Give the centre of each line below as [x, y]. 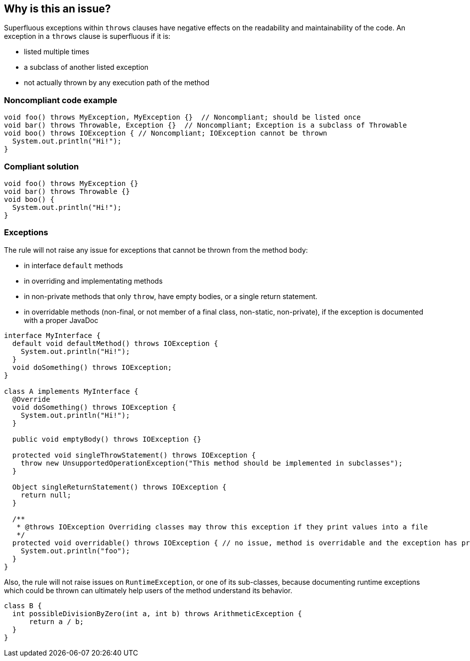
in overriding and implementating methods [93, 281]
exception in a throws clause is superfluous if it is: [87, 36]
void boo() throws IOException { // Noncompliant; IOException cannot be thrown [166, 133]
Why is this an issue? [58, 9]
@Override [31, 399]
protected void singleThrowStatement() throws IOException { [134, 455]
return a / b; [57, 621]
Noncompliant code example [61, 100]
